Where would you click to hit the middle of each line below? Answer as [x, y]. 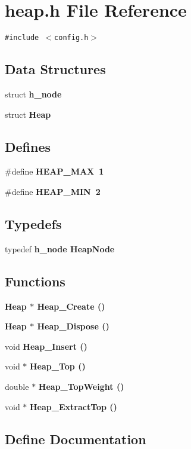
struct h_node [33, 94]
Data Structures [55, 69]
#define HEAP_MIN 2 [53, 191]
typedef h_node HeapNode [60, 248]
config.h [71, 38]
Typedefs [33, 223]
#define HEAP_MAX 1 [54, 171]
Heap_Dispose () [73, 326]
